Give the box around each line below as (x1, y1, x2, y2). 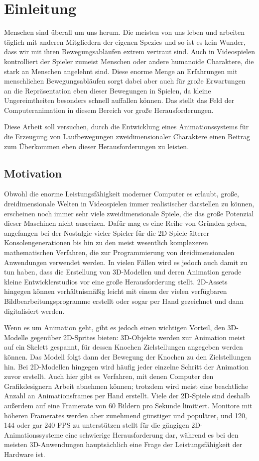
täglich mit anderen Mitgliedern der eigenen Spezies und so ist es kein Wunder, (4, 36, 246, 47)
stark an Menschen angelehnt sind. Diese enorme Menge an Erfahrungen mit (4, 66, 238, 76)
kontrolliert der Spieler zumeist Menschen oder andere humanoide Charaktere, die (4, 56, 254, 66)
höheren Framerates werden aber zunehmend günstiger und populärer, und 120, (4, 410, 247, 420)
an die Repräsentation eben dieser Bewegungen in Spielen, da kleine (4, 85, 211, 95)
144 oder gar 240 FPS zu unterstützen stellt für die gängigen (4, 420, 189, 430)
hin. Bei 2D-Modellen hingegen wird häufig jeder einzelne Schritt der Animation (4, 361, 249, 371)
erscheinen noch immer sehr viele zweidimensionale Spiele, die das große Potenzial (4, 208, 254, 218)
